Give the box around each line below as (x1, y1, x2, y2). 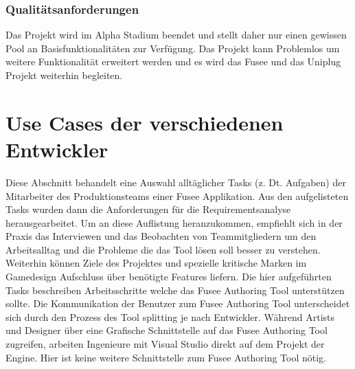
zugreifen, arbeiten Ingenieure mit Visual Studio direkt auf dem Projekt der (5, 337, 325, 351)
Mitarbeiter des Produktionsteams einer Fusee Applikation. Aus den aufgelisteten (5, 188, 349, 203)
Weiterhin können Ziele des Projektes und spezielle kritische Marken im (5, 256, 307, 270)
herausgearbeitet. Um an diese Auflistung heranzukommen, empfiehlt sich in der (5, 215, 343, 230)
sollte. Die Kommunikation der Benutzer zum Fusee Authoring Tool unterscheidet (5, 296, 350, 311)
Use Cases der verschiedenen (5, 108, 284, 136)
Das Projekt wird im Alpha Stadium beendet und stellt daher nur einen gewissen (5, 27, 347, 42)
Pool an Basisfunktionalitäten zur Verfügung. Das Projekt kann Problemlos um (5, 41, 340, 55)
